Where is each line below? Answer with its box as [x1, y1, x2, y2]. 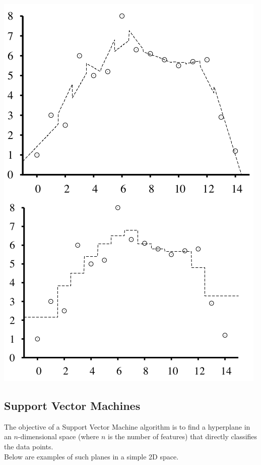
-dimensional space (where [18, 431, 99, 442]
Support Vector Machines [4, 397, 141, 413]
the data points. [4, 441, 53, 451]
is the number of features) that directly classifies [107, 431, 257, 442]
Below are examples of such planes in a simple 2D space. [4, 451, 179, 461]
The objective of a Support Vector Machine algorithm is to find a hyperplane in [4, 421, 250, 432]
